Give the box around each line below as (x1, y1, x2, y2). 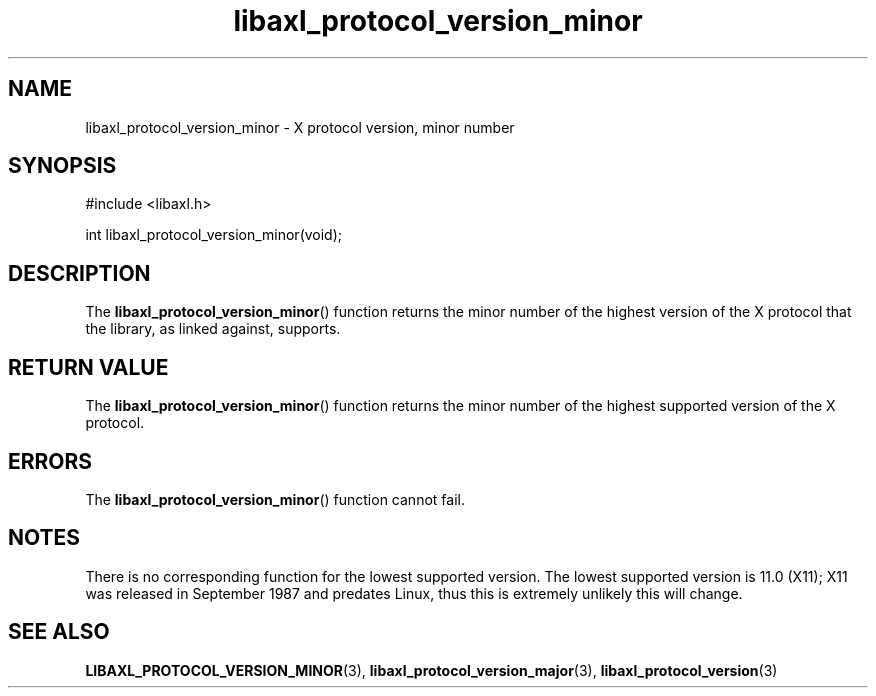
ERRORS (8, 448, 93, 474)
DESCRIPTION (8, 260, 151, 286)
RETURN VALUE (8, 354, 169, 380)
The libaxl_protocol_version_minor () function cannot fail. (85, 490, 465, 508)
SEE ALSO (8, 619, 110, 645)
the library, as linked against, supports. (85, 320, 341, 338)
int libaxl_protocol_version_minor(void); (85, 226, 343, 244)
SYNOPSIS (8, 153, 117, 179)
